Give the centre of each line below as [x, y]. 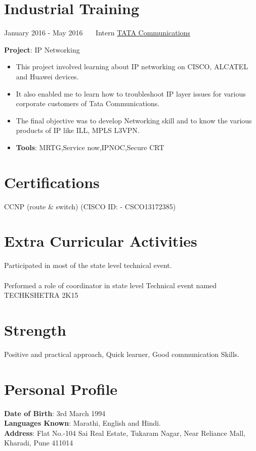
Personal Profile [61, 389]
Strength [35, 329]
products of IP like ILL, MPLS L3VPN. [78, 130]
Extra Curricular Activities [101, 241]
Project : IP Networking [42, 49]
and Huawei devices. [47, 76]
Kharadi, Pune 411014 [39, 443]
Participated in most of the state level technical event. [88, 265]
